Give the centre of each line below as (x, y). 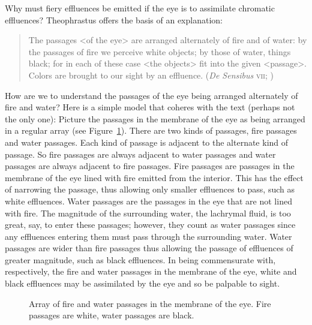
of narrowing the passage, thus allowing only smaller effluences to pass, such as (150, 189)
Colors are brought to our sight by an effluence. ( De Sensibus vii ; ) (151, 75)
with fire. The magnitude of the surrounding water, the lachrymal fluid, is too (148, 213)
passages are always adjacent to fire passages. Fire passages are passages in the (150, 166)
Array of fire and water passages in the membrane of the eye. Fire (150, 303)
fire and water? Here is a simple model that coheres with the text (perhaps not (150, 107)
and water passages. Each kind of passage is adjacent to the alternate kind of (147, 142)
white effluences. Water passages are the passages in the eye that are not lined (148, 201)
